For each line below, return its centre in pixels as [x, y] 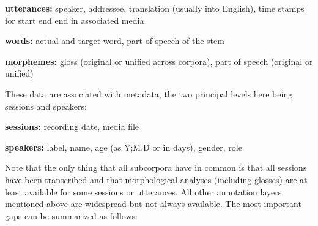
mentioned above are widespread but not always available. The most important [153, 204]
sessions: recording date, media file [72, 126]
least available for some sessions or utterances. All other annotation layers [143, 191]
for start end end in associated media [75, 20]
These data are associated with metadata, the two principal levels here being [149, 93]
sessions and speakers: [46, 106]
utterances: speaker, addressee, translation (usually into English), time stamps [155, 8]
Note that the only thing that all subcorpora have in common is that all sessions [156, 168]
